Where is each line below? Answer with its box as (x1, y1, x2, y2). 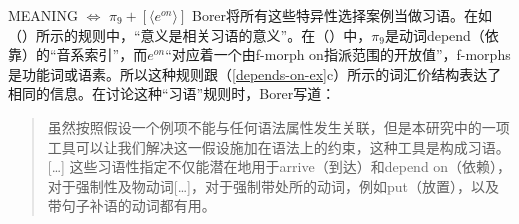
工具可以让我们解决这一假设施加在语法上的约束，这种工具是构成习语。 (47, 136, 510, 157)
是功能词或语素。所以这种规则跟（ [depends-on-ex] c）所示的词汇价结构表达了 (8, 63, 502, 84)
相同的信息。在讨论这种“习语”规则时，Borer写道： (8, 83, 336, 104)
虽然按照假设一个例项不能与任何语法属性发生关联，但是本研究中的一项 (47, 116, 510, 137)
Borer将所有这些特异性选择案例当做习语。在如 (191, 5, 493, 25)
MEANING (8, 5, 78, 25)
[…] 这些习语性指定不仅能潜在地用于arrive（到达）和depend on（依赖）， (47, 156, 512, 177)
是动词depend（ (384, 24, 485, 45)
